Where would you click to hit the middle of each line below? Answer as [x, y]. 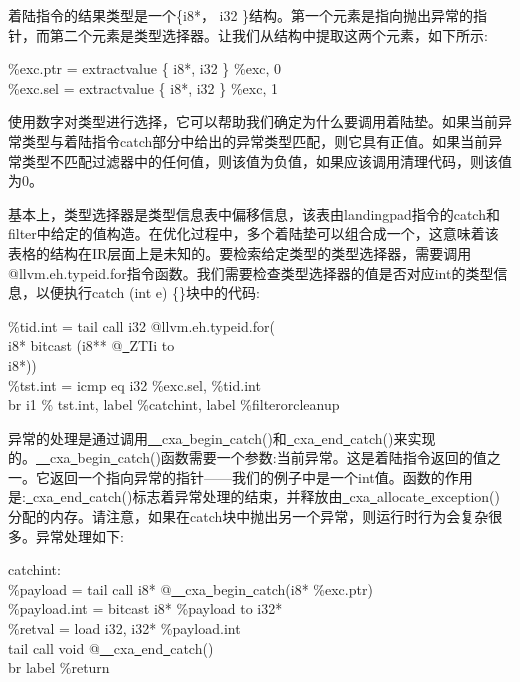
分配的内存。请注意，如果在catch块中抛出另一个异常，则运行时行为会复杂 [248, 516]
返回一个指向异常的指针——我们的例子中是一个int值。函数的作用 [261, 476]
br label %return [59, 667]
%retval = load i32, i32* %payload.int [124, 628]
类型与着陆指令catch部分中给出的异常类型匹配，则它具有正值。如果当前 [255, 140]
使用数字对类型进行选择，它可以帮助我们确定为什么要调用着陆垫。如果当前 [253, 121]
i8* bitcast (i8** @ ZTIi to [91, 345]
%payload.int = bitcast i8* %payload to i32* [145, 608]
